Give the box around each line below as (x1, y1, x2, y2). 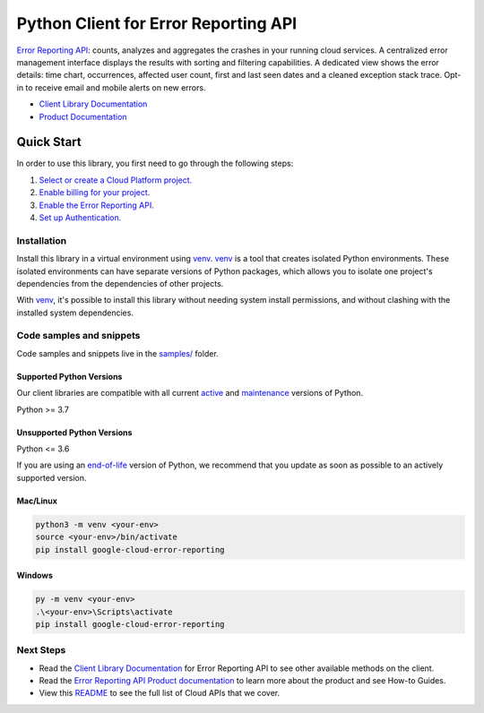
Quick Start (16, 134, 82, 150)
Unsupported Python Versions (16, 426, 133, 438)
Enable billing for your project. (39, 187, 151, 198)
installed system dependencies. (16, 307, 134, 318)
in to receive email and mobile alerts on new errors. (16, 82, 206, 93)
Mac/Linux (16, 495, 58, 506)
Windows (16, 570, 53, 581)
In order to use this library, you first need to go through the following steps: (16, 158, 294, 169)
